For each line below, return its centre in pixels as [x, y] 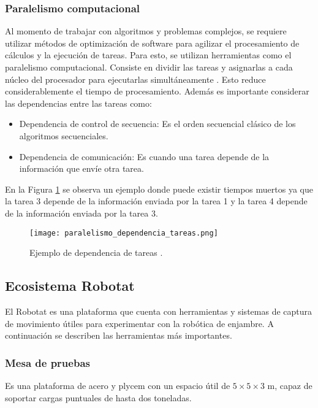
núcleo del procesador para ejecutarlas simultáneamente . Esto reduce [135, 79]
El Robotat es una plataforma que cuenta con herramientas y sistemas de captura [159, 311]
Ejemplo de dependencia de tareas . [96, 252]
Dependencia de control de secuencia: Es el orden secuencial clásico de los [157, 124]
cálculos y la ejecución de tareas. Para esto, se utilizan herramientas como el [148, 55]
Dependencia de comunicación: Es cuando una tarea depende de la [144, 156]
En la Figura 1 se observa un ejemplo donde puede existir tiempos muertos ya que [159, 189]
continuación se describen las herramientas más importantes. [119, 335]
